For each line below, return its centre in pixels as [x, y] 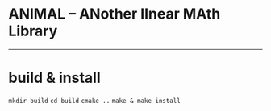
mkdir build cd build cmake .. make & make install [95, 101]
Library [33, 31]
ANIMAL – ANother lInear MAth [115, 14]
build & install [54, 78]
